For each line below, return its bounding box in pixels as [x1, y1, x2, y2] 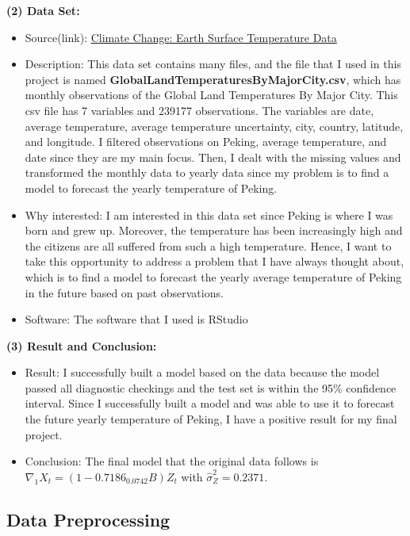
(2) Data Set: [6, 2, 80, 18]
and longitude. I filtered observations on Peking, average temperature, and [25, 133, 387, 150]
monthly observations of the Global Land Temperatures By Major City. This [25, 86, 398, 103]
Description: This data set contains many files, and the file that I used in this [25, 56, 401, 72]
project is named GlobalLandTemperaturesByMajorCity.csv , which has [25, 71, 401, 87]
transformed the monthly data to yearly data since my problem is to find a [25, 164, 389, 181]
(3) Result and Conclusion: [6, 337, 157, 354]
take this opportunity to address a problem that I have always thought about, [25, 253, 404, 270]
